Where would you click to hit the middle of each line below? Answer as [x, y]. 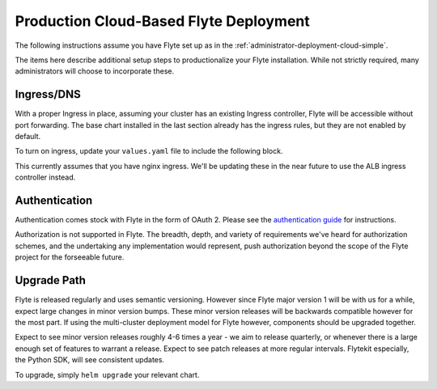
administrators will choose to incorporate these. [94, 71]
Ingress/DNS [48, 94]
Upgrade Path [51, 280]
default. [28, 137]
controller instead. [45, 177]
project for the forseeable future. [70, 257]
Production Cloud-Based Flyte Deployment [163, 21]
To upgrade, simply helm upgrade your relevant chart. [107, 374]
